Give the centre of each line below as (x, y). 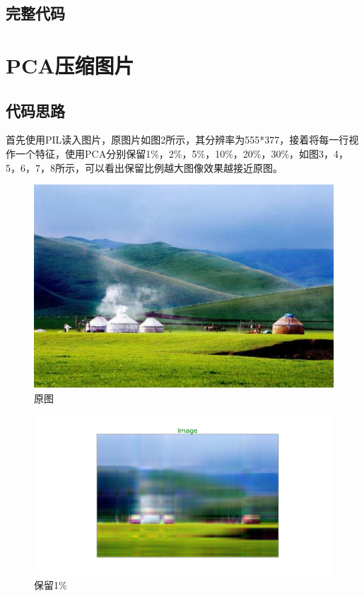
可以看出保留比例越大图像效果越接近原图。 (183, 167)
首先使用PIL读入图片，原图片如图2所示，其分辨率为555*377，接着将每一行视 (182, 140)
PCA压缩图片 (70, 65)
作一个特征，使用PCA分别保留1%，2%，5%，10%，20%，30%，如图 (163, 153)
